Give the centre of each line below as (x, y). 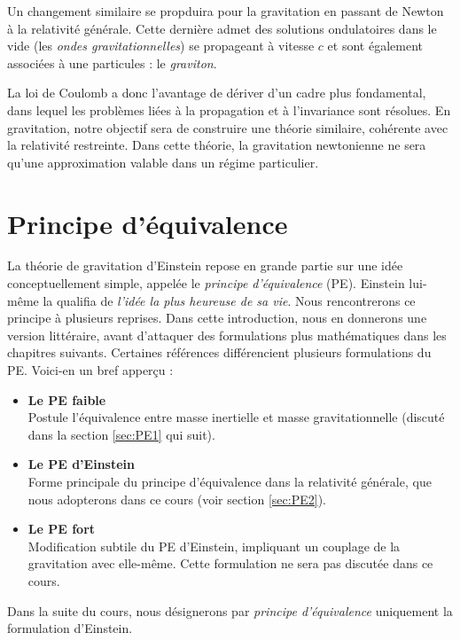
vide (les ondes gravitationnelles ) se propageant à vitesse (161, 46)
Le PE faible (67, 399)
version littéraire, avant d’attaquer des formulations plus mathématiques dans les (227, 335)
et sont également (375, 46)
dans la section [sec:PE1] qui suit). (121, 434)
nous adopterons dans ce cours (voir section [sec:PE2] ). (177, 499)
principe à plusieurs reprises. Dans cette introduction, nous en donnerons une (217, 318)
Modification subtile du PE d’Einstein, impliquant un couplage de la (214, 546)
